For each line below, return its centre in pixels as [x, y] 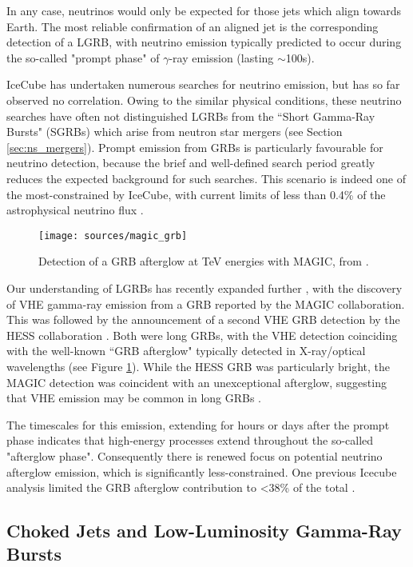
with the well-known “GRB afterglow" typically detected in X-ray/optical [186, 351]
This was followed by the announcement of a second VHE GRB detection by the [203, 319]
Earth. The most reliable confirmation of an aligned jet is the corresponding [193, 26]
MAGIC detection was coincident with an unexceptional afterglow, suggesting [197, 382]
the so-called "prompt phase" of [83, 57]
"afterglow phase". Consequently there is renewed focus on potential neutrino [195, 455]
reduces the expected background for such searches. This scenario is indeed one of [206, 178]
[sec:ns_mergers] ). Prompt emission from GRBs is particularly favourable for [195, 147]
